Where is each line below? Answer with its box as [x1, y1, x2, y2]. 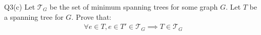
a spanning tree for [4, 11, 64, 22]
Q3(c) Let [4, 2, 35, 12]
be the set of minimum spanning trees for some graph [49, 2, 218, 12]
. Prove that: [71, 11, 111, 22]
